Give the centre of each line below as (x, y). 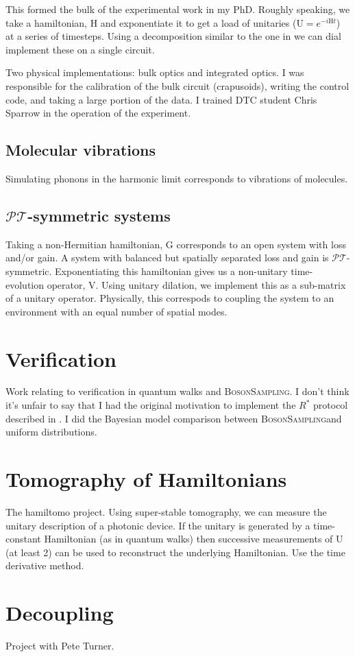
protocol (331, 405)
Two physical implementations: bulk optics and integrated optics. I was (155, 72)
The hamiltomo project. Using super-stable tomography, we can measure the (166, 511)
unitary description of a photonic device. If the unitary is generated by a (158, 525)
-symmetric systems (99, 215)
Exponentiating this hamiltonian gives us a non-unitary (171, 271)
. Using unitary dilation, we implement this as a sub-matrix (221, 284)
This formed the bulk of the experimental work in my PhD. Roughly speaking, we (178, 9)
